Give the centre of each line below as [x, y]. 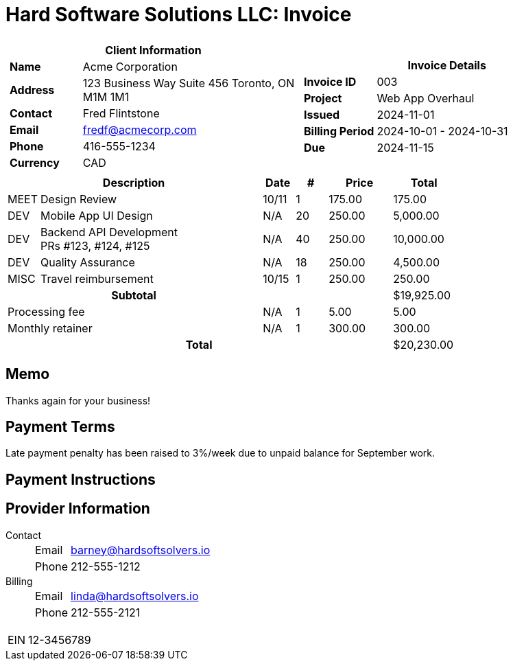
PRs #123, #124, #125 [95, 245]
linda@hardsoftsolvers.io [135, 596]
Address [32, 90]
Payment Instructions [81, 479]
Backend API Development [109, 232]
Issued [322, 114]
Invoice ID [330, 81]
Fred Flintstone [121, 113]
